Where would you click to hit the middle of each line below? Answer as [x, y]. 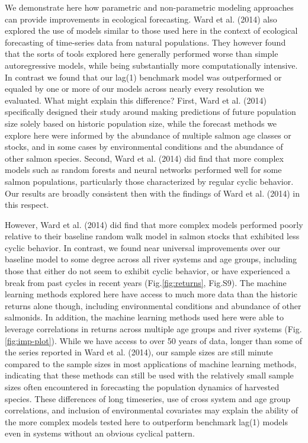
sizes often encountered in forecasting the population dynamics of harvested [142, 387]
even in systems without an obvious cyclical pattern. [100, 433]
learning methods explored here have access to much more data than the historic [151, 294]
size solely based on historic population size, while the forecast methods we [141, 123]
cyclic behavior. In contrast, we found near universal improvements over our [143, 247]
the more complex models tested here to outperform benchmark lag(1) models [146, 421]
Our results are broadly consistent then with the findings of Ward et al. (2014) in [153, 193]
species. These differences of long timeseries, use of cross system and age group [147, 398]
